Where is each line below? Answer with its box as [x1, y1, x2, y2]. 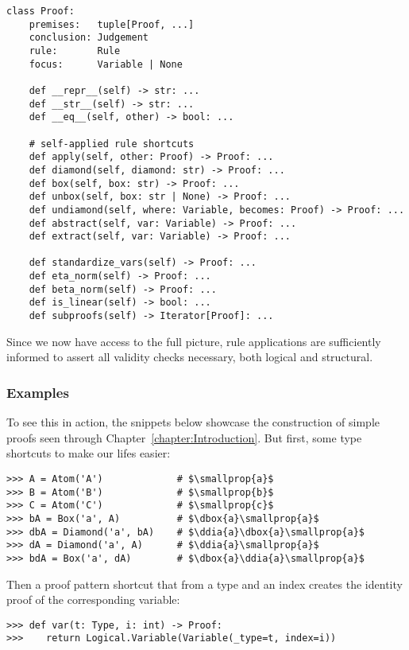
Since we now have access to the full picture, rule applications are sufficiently [6, 333, 381, 349]
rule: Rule [29, 45, 121, 56]
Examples [6, 382, 69, 402]
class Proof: [6, 6, 75, 17]
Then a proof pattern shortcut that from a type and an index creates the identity [6, 575, 403, 592]
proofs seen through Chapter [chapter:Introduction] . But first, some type [6, 429, 362, 446]
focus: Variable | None [29, 58, 183, 70]
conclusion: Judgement [29, 32, 149, 44]
